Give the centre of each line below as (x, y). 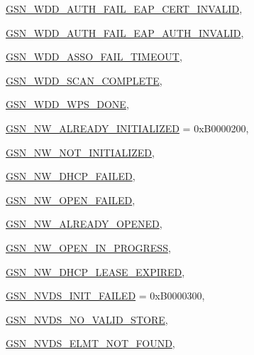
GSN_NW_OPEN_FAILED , (71, 200)
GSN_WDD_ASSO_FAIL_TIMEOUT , (94, 57)
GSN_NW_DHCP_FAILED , (71, 176)
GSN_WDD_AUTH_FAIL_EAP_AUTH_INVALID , (125, 32)
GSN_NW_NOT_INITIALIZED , (80, 152)
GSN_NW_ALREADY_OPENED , (84, 224)
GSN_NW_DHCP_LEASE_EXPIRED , (95, 271)
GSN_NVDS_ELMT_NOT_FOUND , (90, 343)
